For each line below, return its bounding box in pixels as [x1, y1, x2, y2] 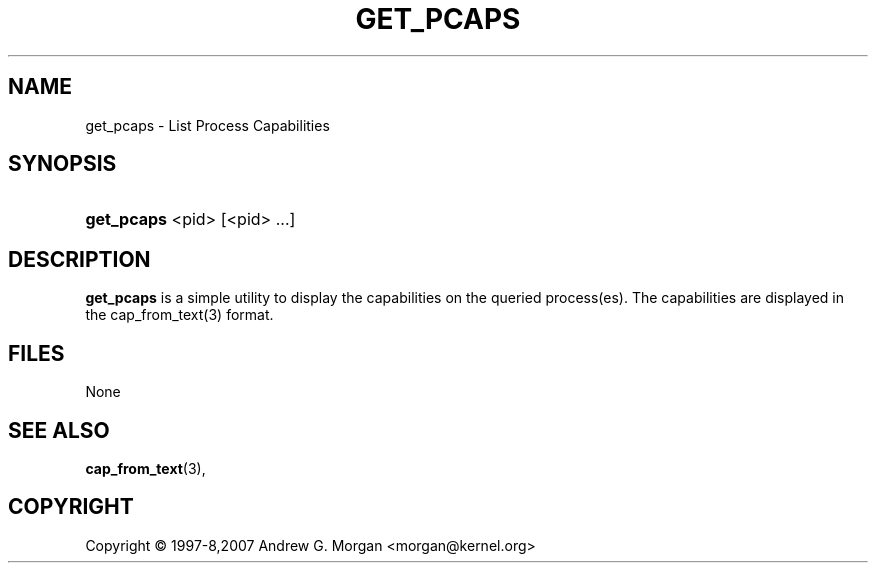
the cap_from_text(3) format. [85, 306, 274, 324]
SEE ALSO [8, 417, 110, 443]
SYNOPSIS [8, 151, 117, 177]
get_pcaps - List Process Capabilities [85, 116, 330, 134]
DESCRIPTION [8, 246, 151, 272]
